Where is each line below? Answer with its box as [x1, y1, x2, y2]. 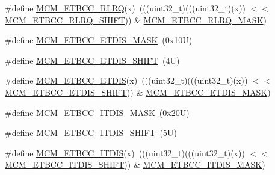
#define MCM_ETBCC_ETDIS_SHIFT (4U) [5, 54, 180, 66]
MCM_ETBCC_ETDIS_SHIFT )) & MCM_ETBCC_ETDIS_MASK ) [5, 85, 271, 98]
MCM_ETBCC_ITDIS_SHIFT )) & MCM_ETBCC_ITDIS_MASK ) [5, 158, 265, 171]
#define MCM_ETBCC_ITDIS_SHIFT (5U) [5, 126, 177, 139]
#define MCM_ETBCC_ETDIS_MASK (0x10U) [5, 34, 193, 46]
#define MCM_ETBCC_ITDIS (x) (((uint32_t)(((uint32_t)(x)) [5, 146, 245, 159]
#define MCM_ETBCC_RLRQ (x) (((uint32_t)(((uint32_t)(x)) [5, 2, 246, 14]
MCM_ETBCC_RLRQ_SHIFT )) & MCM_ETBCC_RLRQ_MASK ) [5, 13, 267, 26]
